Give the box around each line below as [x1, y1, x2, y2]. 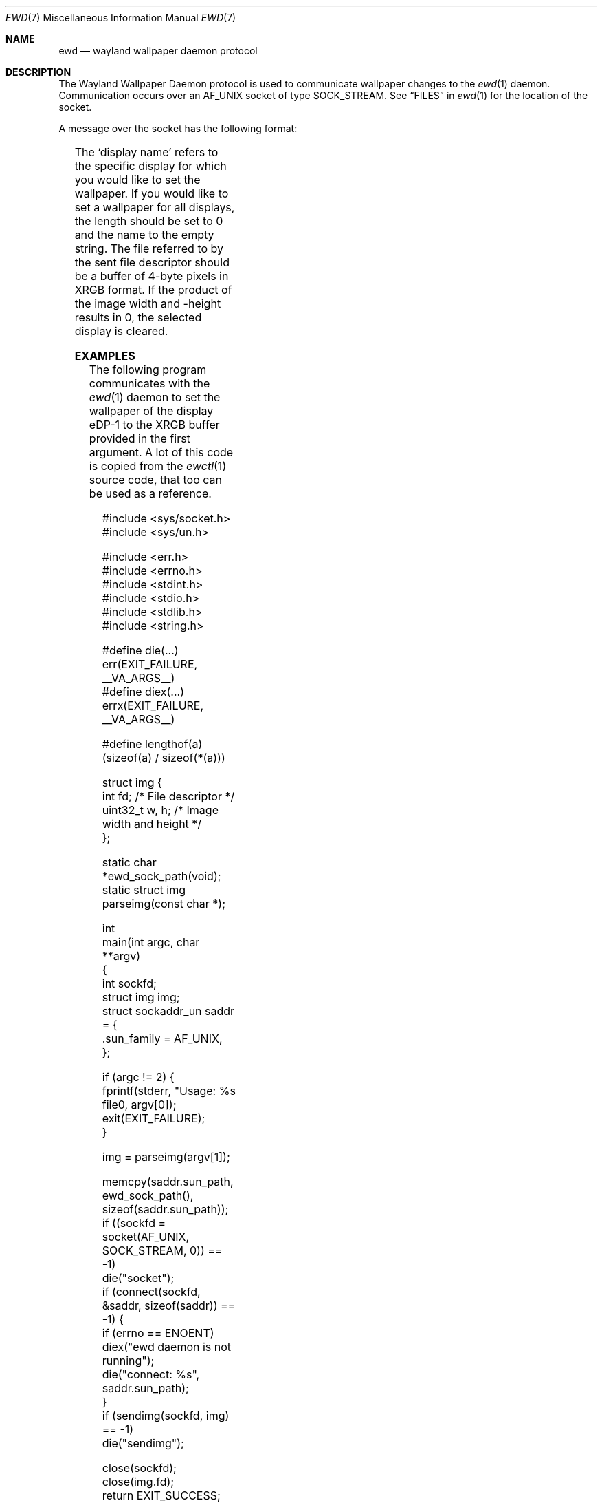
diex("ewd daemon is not [102, 1340, 232, 1354]
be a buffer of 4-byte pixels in [74, 269, 229, 283]
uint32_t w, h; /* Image [102, 803, 219, 817]
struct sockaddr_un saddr [102, 1004, 235, 1018]
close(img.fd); [102, 1475, 175, 1489]
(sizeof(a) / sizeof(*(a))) [102, 751, 225, 765]
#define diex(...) [102, 685, 184, 699]
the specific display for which [74, 159, 227, 173]
